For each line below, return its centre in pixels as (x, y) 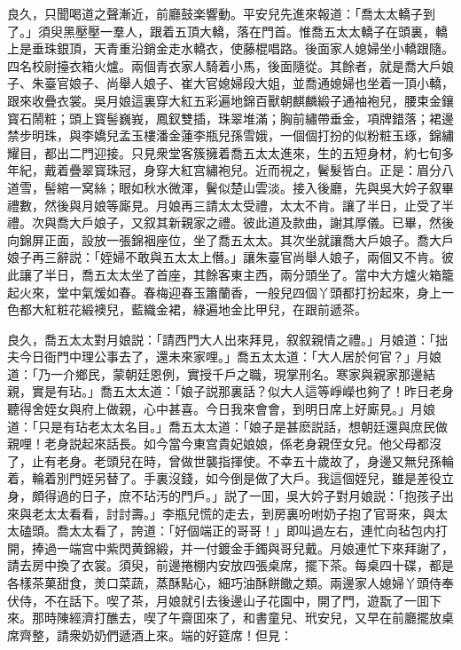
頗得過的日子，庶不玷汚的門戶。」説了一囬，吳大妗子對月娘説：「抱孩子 (236, 496)
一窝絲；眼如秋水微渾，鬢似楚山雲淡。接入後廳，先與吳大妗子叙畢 (261, 187)
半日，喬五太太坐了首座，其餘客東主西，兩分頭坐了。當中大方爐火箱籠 (249, 274)
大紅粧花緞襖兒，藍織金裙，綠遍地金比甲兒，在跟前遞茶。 (199, 309)
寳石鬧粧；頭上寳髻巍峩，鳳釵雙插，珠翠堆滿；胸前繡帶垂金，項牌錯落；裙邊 (230, 118)
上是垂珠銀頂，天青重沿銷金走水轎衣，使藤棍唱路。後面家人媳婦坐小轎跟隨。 (230, 48)
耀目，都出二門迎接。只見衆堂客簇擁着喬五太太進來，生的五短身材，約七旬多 (230, 152)
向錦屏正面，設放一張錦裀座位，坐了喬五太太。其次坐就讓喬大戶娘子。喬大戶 (230, 239)
